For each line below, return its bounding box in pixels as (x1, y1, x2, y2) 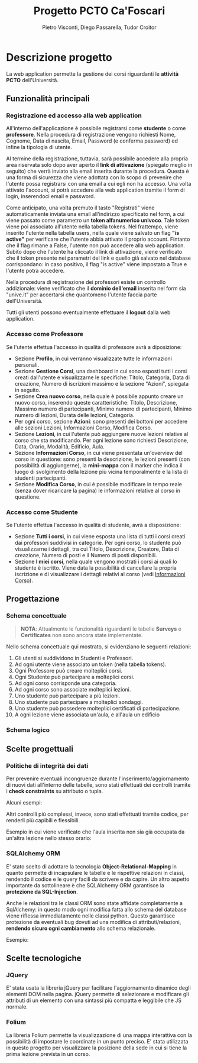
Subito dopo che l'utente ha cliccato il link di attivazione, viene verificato (6, 248, 183, 256)
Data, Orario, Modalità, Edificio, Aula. (14, 442, 105, 450)
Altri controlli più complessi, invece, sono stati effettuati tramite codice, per (6, 810, 189, 818)
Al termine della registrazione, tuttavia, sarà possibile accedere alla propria (6, 155, 188, 162)
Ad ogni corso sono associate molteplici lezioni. (14, 686, 131, 693)
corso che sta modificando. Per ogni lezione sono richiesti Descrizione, (14, 437, 189, 444)
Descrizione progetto (6, 50, 112, 64)
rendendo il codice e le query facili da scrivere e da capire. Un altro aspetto (6, 875, 190, 883)
